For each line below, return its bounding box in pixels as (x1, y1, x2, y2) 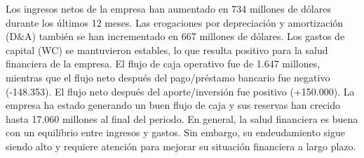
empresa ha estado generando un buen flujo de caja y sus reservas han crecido (6, 98, 341, 112)
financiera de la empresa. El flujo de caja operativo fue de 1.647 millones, (6, 56, 321, 71)
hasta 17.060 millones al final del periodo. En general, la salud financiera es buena (6, 111, 358, 126)
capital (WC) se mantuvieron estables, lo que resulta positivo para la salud (6, 42, 328, 57)
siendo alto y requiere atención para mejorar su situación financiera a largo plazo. (6, 138, 356, 153)
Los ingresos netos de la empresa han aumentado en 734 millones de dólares (6, 1, 331, 15)
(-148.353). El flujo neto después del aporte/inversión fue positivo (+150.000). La (6, 84, 355, 98)
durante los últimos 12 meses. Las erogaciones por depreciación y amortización (6, 15, 344, 29)
